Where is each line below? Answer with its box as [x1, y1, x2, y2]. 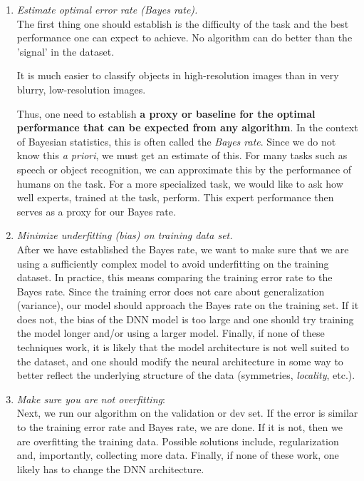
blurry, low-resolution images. [16, 81, 146, 96]
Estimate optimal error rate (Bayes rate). [16, 2, 198, 16]
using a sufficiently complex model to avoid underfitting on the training [16, 255, 329, 270]
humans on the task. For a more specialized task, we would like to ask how [16, 176, 343, 191]
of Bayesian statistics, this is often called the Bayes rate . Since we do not [16, 133, 336, 148]
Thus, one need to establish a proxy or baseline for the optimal [16, 106, 316, 121]
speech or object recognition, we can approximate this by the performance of [16, 161, 352, 176]
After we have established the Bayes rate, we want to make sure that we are [16, 241, 349, 256]
